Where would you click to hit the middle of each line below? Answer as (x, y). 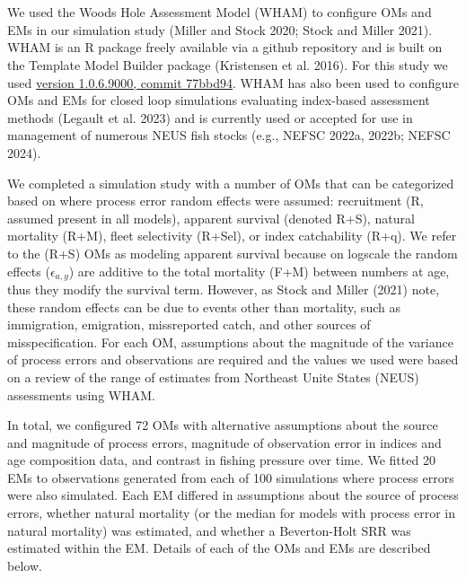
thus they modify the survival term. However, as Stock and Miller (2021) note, (224, 289)
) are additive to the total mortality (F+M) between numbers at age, (259, 271)
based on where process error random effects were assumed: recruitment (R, (215, 201)
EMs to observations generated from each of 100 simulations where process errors (231, 477)
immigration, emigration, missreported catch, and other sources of (189, 324)
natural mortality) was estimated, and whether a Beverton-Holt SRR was (209, 530)
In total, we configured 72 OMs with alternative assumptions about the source (223, 425)
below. (25, 565)
